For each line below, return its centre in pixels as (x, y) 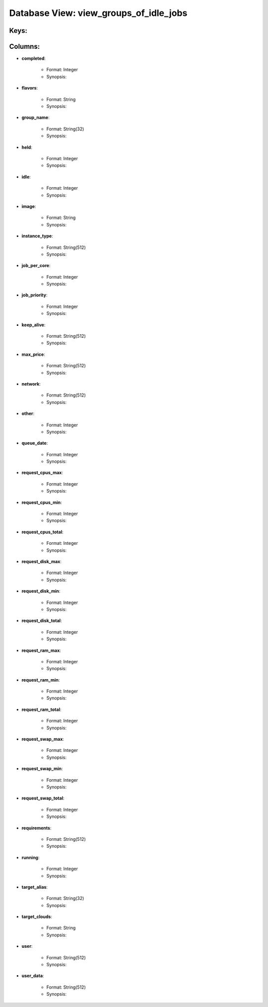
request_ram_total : (41, 709)
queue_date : (35, 443)
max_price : (33, 354)
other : (28, 413)
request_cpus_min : (42, 502)
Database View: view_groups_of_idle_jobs (98, 13)
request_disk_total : (42, 621)
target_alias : (35, 887)
